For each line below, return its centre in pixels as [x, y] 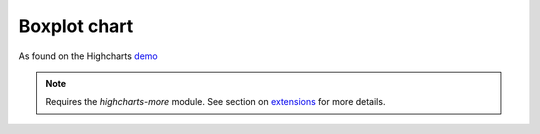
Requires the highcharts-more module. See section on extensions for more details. [215, 102]
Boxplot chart [76, 26]
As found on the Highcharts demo [88, 56]
